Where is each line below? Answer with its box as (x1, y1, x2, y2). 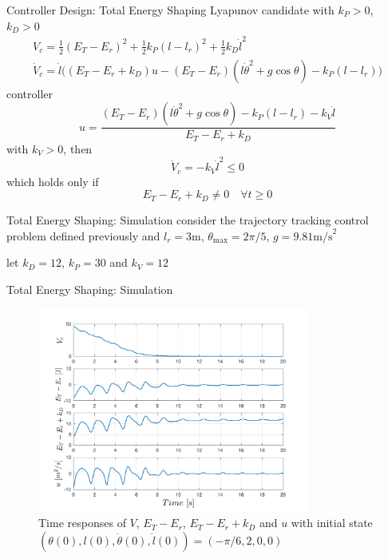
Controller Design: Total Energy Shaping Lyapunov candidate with (6, 2, 335, 18)
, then (63, 140, 93, 157)
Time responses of (38, 514, 126, 531)
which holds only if (6, 172, 99, 189)
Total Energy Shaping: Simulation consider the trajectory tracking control (6, 212, 369, 228)
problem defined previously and (6, 227, 160, 244)
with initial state (291, 514, 373, 531)
